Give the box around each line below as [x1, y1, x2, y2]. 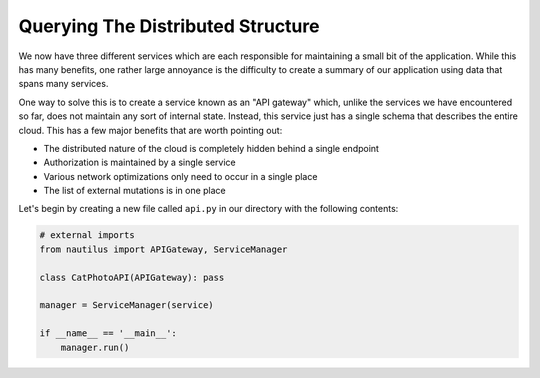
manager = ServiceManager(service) [39, 300, 214, 311]
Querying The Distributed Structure [18, 15, 320, 37]
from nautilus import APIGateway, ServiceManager [39, 243, 288, 255]
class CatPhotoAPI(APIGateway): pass [39, 271, 225, 283]
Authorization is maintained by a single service [43, 156, 236, 169]
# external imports [39, 230, 135, 241]
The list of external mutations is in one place [43, 185, 227, 197]
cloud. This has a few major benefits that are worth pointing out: [18, 124, 283, 136]
